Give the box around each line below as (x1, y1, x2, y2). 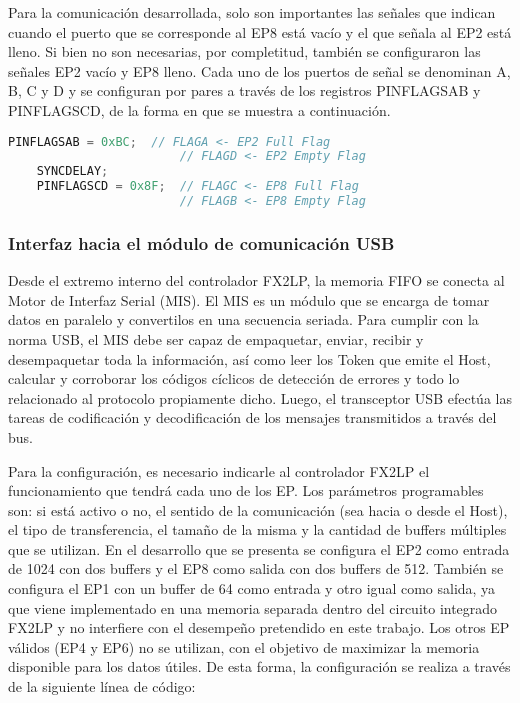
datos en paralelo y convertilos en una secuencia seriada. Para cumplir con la (8, 309, 479, 330)
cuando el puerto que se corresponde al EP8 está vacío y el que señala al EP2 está (8, 21, 512, 42)
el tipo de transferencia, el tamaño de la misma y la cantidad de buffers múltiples (8, 519, 507, 540)
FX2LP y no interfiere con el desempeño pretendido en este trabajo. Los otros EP (8, 617, 510, 638)
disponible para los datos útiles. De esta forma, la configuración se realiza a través (8, 656, 511, 677)
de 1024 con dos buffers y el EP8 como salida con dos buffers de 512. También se (8, 558, 504, 579)
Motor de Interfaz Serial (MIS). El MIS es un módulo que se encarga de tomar (8, 289, 490, 310)
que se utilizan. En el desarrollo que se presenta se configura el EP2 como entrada (8, 538, 510, 559)
